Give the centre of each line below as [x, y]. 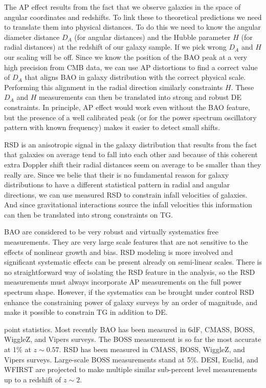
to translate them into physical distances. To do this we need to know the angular [132, 27]
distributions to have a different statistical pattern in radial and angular [117, 185]
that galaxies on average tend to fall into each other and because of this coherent [131, 154]
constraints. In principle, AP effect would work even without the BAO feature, [127, 107]
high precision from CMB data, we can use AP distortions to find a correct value [131, 67]
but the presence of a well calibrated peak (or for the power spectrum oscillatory [130, 117]
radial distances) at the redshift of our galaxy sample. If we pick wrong [115, 47]
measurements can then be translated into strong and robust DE [140, 97]
